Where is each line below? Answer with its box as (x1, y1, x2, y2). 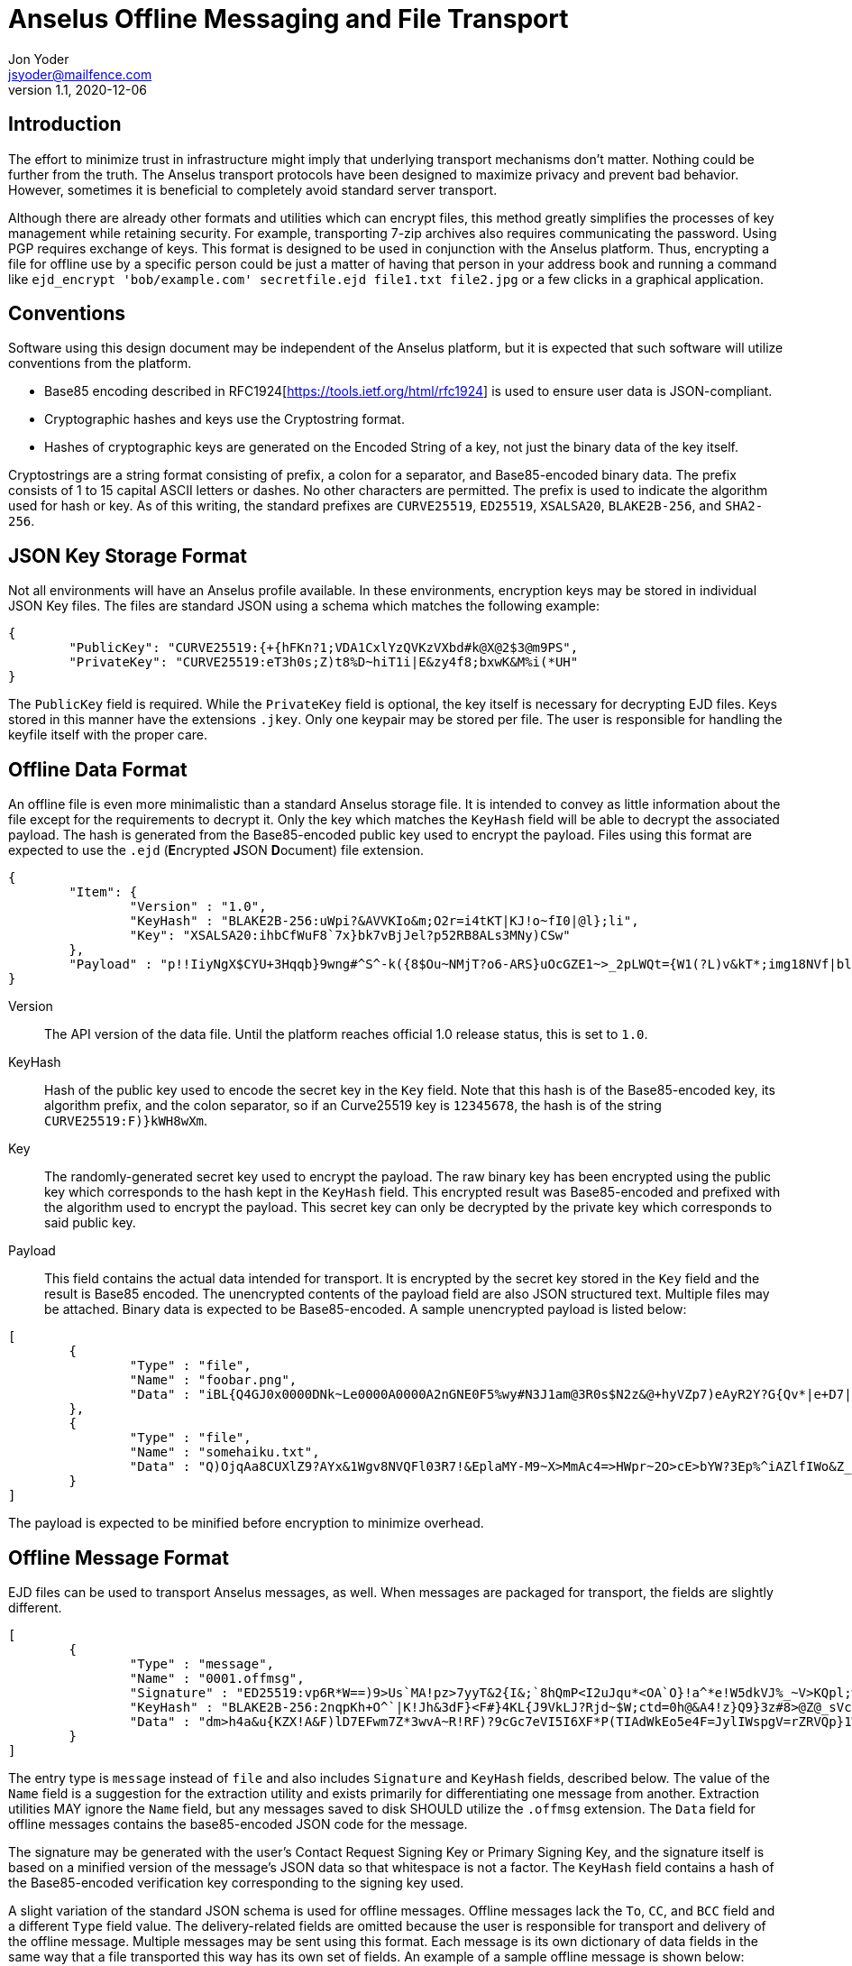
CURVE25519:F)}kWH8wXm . (44, 1113, 208, 1129)
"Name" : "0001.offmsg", (129, 1670, 305, 1686)
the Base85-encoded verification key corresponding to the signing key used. (8, 1874, 464, 1890)
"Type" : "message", (129, 1656, 275, 1671)
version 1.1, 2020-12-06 (8, 81, 147, 97)
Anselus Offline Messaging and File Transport (8, 4, 569, 34)
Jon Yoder (8, 51, 69, 67)
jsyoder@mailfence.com (8, 66, 152, 82)
